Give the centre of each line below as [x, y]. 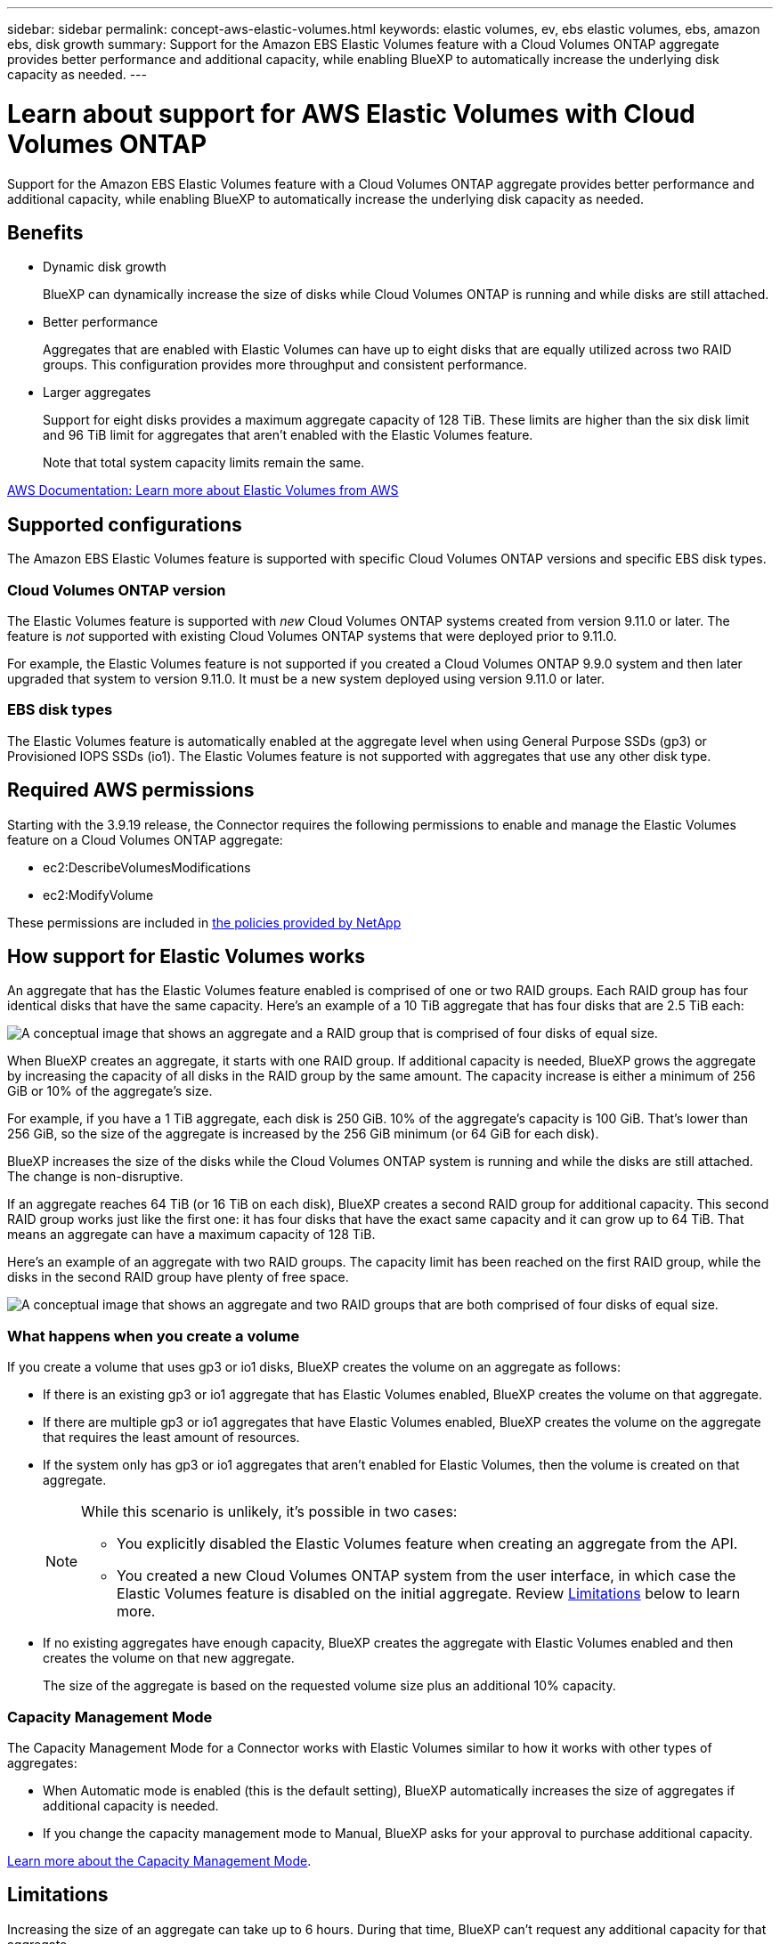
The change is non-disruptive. [95, 1177]
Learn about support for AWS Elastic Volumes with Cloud [351, 113]
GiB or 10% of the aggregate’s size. [110, 1091]
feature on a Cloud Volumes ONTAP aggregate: [145, 839]
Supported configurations [125, 524]
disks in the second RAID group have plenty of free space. [178, 1277]
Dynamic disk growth [105, 267]
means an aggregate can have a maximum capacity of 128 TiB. [191, 1235]
